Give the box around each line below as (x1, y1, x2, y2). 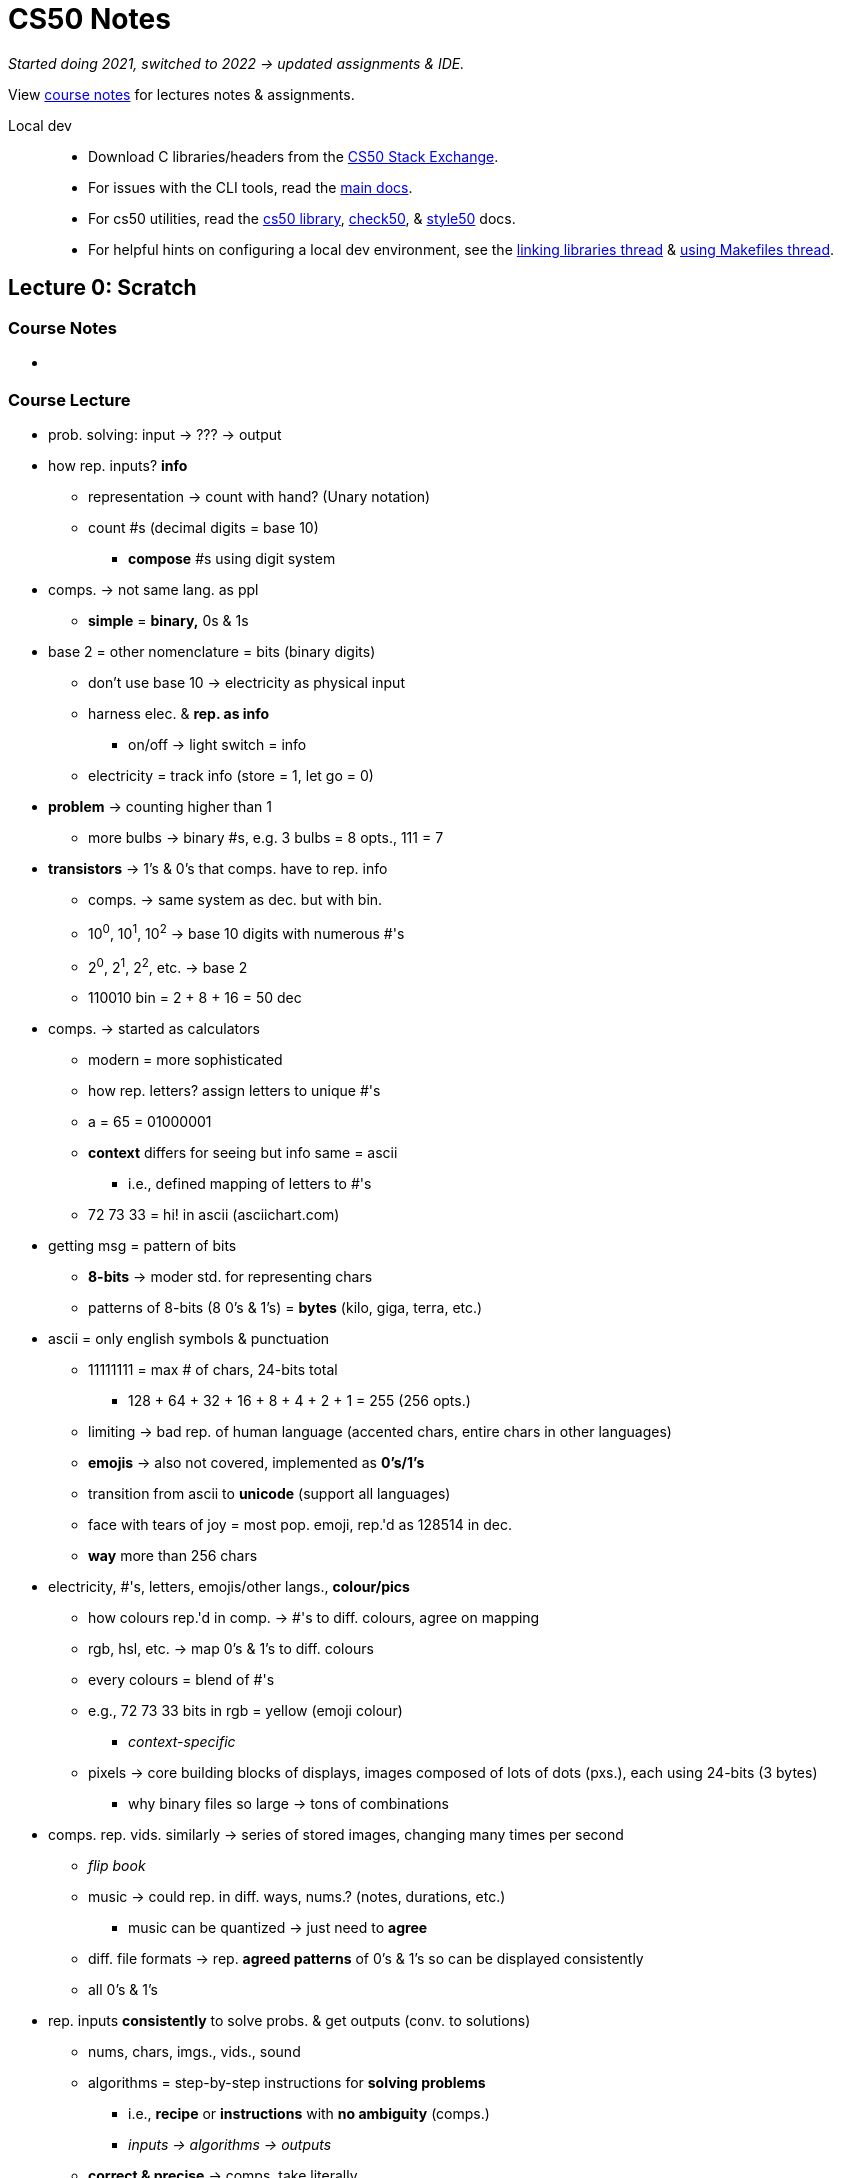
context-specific (128, 1733, 236, 1751)
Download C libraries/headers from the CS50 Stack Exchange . (88, 147, 499, 165)
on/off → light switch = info (128, 735, 307, 753)
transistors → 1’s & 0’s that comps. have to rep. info (48, 859, 388, 877)
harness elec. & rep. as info (88, 704, 270, 722)
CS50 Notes (8, 2, 171, 36)
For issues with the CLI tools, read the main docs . (88, 178, 413, 196)
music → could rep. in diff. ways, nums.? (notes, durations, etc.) (88, 1888, 506, 1906)
